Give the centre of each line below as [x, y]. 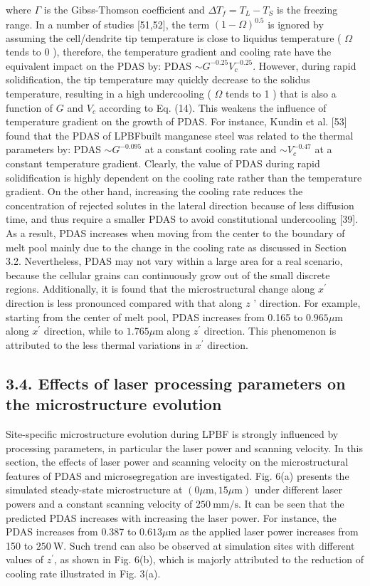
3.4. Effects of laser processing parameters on [176, 383]
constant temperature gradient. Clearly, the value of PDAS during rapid [163, 163]
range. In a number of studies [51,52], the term [108, 24]
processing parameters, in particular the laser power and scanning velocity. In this [185, 448]
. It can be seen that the [291, 503]
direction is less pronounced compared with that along [124, 302]
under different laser [298, 490]
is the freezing [307, 9]
